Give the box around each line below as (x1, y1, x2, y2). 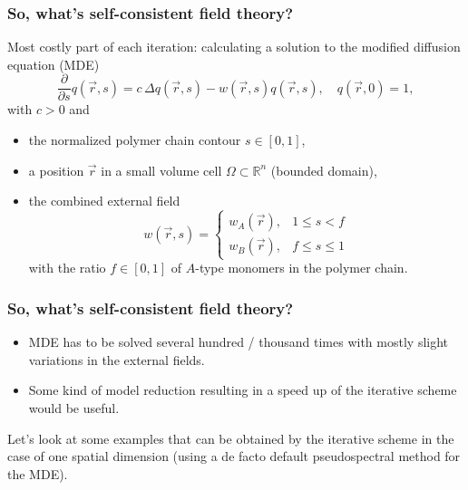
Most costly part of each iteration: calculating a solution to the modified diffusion (7, 37, 461, 56)
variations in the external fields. (28, 350, 205, 369)
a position (28, 160, 84, 179)
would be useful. (28, 399, 120, 417)
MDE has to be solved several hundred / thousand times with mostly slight (28, 332, 449, 351)
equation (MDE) (7, 54, 100, 73)
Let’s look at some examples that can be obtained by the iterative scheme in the (7, 428, 454, 447)
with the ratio (28, 258, 106, 277)
